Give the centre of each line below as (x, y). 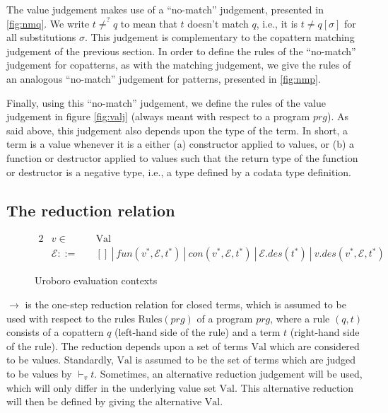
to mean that (149, 23)
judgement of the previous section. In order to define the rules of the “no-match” (181, 51)
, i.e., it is (277, 23)
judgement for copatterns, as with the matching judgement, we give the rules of (179, 65)
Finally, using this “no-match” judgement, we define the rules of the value (166, 102)
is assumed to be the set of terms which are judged (246, 360)
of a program (225, 318)
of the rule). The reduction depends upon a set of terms (127, 345)
